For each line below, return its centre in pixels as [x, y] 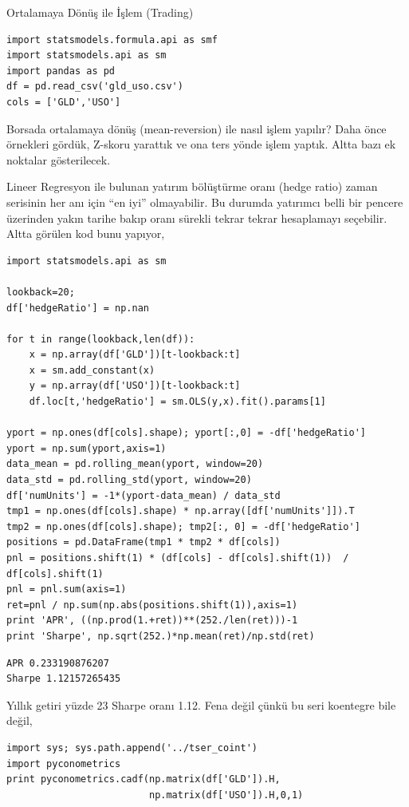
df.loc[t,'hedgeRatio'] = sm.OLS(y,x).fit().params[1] [177, 402]
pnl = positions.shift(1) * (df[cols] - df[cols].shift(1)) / [178, 558]
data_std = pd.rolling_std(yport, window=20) [129, 480]
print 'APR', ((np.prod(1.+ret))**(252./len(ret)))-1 [152, 621]
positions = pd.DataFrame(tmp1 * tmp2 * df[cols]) [144, 542]
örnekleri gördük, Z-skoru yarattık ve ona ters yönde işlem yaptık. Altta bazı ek [201, 144]
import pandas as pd [61, 71]
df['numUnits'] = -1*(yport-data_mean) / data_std [144, 495]
